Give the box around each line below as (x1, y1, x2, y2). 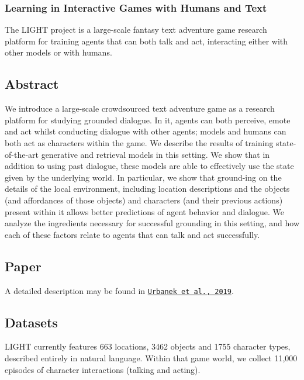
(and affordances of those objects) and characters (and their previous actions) (5, 194, 283, 206)
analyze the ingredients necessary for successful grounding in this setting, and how (5, 217, 299, 229)
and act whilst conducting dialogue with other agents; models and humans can (5, 125, 286, 137)
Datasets (5, 313, 58, 331)
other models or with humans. (5, 46, 112, 58)
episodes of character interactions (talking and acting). (5, 363, 201, 375)
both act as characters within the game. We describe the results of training (5, 136, 274, 148)
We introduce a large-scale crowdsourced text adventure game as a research (5, 102, 275, 115)
